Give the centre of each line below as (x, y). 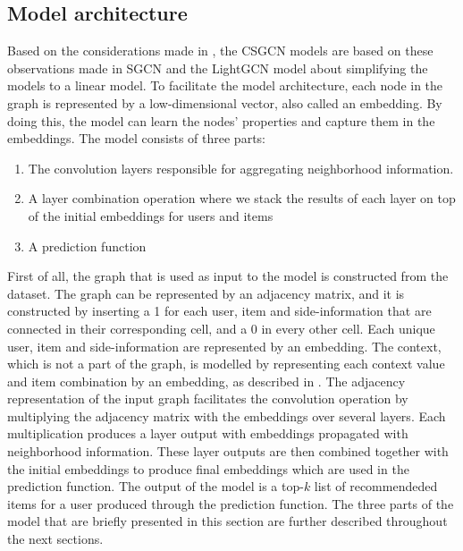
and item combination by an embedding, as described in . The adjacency (206, 381)
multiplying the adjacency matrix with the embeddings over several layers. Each (227, 415)
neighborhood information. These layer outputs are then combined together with (228, 451)
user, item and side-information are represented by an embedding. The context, (224, 346)
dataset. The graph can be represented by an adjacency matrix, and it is (206, 293)
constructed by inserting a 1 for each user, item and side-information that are (219, 311)
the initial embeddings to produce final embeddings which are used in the (208, 468)
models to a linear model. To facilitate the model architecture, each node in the (225, 85)
